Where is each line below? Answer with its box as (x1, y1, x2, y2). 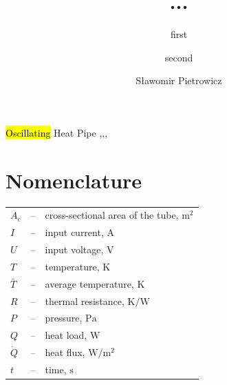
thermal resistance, (45, 293, 125, 308)
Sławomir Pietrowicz (136, 73, 222, 88)
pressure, (45, 310, 83, 325)
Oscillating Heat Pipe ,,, (6, 125, 108, 139)
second (164, 50, 193, 64)
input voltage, (45, 242, 104, 257)
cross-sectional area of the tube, (45, 208, 179, 222)
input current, (45, 225, 104, 239)
